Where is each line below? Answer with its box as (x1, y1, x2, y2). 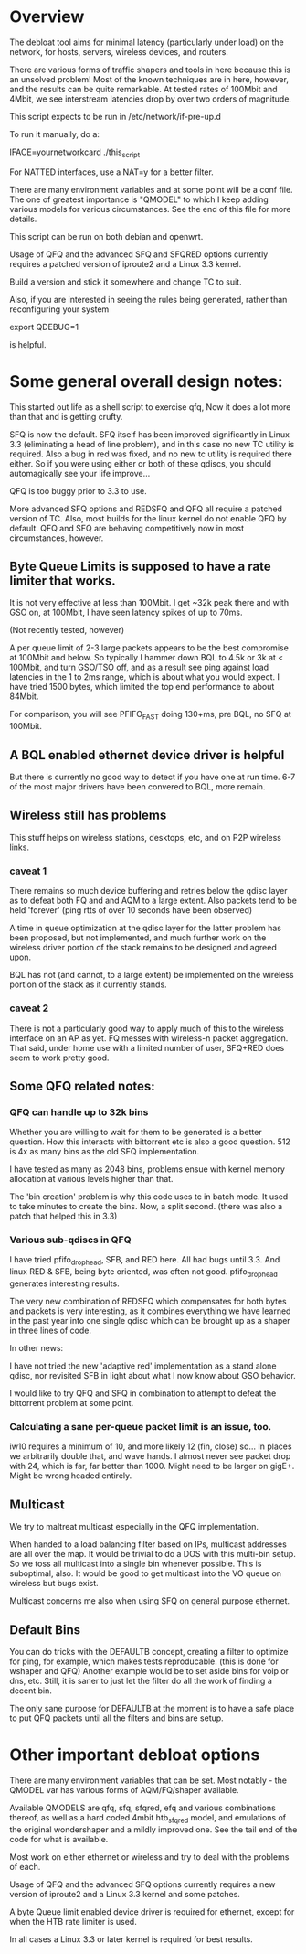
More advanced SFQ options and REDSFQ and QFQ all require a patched (9, 503, 283, 514)
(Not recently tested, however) (9, 625, 125, 636)
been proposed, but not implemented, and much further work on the (9, 932, 267, 943)
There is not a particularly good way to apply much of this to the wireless (9, 1023, 285, 1034)
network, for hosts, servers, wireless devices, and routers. (9, 46, 228, 57)
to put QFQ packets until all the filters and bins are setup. (9, 1712, 224, 1723)
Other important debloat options (9, 1745, 260, 1766)
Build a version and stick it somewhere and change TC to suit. (9, 276, 242, 287)
